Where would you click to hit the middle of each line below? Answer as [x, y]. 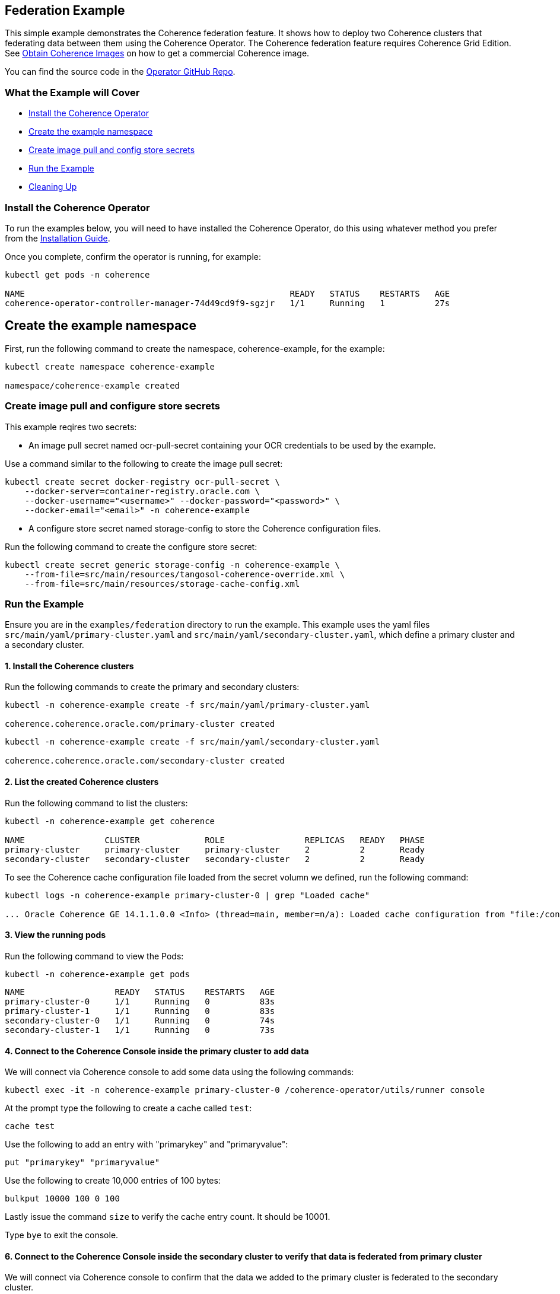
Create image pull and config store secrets [112, 150]
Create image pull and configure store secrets [112, 406]
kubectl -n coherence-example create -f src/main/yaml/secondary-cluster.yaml [192, 742]
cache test [30, 1126]
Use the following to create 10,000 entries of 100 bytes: [113, 1181]
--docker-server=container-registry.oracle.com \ [142, 491]
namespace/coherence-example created [93, 385]
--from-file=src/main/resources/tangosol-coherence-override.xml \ [185, 574]
